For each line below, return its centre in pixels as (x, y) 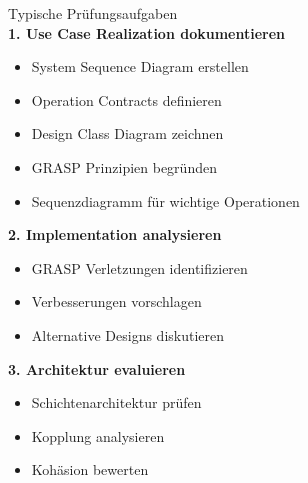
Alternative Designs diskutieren (128, 334)
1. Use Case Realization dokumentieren (146, 32)
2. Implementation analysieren (115, 234)
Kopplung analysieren (98, 435)
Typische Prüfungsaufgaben (93, 13)
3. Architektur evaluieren (97, 368)
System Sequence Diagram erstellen (140, 66)
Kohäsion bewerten (90, 469)
